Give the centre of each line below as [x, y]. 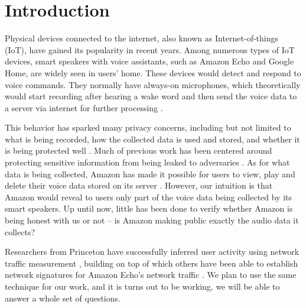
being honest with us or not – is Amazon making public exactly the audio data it [152, 220]
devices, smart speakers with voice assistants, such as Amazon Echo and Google [149, 61]
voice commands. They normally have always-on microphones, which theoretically [153, 84]
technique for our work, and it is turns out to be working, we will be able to [142, 286]
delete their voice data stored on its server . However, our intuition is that [139, 185]
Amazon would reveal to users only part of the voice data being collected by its [149, 197]
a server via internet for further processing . [84, 107]
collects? [20, 231]
